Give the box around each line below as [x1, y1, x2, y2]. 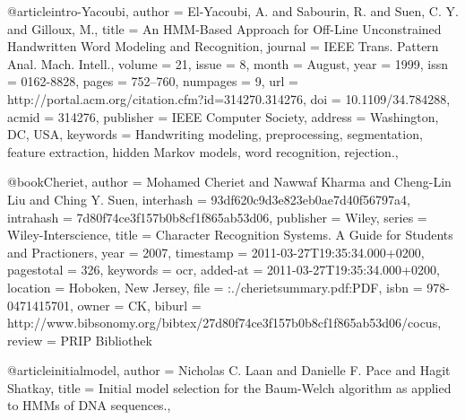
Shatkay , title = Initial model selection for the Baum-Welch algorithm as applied [7, 378, 452, 397]
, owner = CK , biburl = [70, 295, 202, 314]
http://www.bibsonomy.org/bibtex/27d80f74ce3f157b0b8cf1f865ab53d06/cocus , [7, 313, 442, 332]
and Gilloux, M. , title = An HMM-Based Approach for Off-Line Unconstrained [7, 19, 442, 38]
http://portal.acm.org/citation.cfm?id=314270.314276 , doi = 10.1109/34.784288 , [7, 89, 451, 108]
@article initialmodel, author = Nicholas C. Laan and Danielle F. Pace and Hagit [7, 361, 451, 380]
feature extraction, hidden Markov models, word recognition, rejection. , [7, 142, 399, 161]
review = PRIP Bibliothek [7, 330, 152, 349]
